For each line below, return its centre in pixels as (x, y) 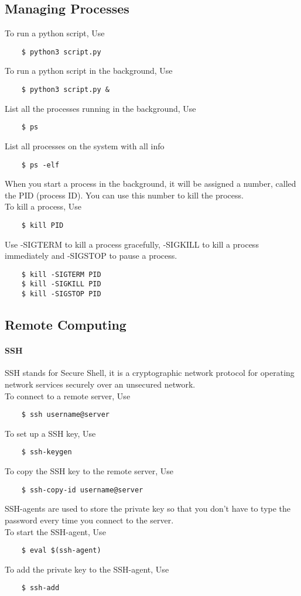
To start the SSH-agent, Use (55, 531)
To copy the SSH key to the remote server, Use (89, 471)
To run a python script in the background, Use (89, 71)
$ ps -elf (40, 165)
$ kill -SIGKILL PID (61, 284)
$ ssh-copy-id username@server (82, 490)
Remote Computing (66, 325)
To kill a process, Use (43, 206)
